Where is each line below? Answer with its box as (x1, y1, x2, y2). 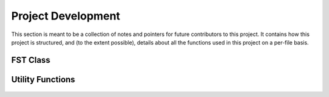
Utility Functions (11, 74, 76, 85)
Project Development (11, 9, 121, 23)
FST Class (11, 55, 51, 65)
